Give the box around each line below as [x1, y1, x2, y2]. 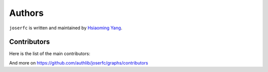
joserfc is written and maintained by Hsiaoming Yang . [9, 25, 123, 31]
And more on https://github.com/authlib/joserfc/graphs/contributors [9, 60, 148, 66]
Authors [9, 7, 44, 18]
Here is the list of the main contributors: [9, 51, 90, 57]
